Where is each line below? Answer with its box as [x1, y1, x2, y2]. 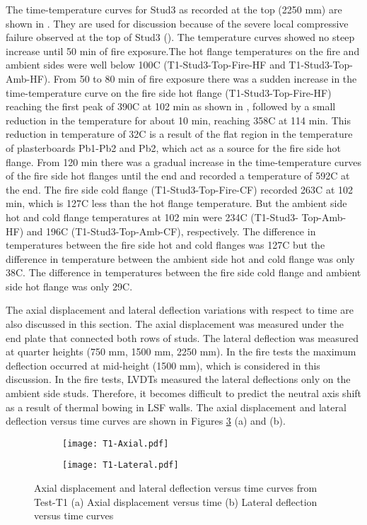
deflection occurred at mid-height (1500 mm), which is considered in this [6, 358, 320, 372]
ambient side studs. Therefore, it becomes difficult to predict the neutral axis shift [6, 386, 362, 401]
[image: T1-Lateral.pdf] [62, 460, 179, 471]
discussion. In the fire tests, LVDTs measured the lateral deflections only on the [6, 372, 351, 387]
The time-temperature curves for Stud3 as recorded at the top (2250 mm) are [6, 2, 342, 16]
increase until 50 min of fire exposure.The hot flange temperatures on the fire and [6, 43, 360, 58]
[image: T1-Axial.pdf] [62, 438, 169, 449]
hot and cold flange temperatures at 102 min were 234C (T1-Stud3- [6, 209, 298, 224]
